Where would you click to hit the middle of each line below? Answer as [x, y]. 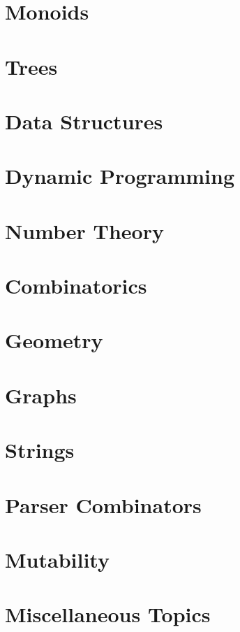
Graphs [41, 395]
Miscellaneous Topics [108, 614]
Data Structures [84, 121]
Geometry [54, 340]
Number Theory [84, 230]
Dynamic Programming [120, 176]
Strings [40, 450]
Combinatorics [76, 286]
